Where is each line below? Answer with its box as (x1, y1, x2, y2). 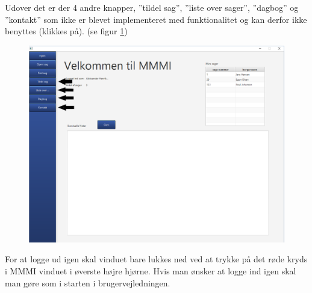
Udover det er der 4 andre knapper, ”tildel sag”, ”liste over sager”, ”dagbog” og (5, 1, 299, 13)
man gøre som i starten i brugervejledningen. (5, 276, 170, 289)
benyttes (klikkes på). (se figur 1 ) (5, 25, 128, 37)
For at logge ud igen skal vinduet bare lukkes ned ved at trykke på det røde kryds (5, 253, 308, 265)
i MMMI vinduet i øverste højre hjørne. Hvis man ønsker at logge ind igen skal (5, 265, 296, 277)
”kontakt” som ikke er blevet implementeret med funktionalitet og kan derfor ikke (5, 13, 307, 25)
